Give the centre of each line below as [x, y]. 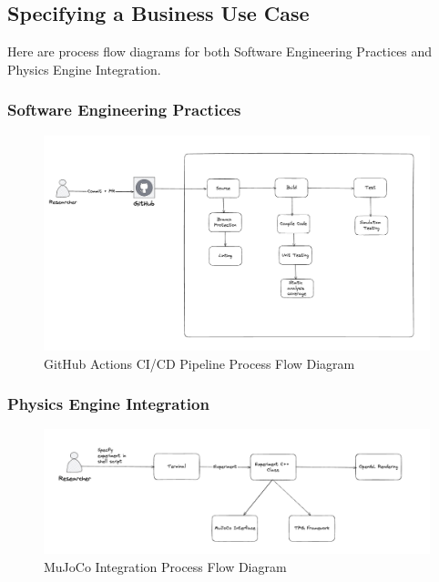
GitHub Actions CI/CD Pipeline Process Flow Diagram [199, 363]
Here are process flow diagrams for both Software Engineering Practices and [220, 51]
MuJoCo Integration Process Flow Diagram [165, 566]
